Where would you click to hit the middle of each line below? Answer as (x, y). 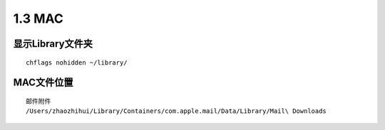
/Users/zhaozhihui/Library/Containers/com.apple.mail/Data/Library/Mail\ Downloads (176, 111)
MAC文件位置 (43, 83)
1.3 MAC (38, 18)
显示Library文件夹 (53, 44)
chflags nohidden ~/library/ (77, 63)
